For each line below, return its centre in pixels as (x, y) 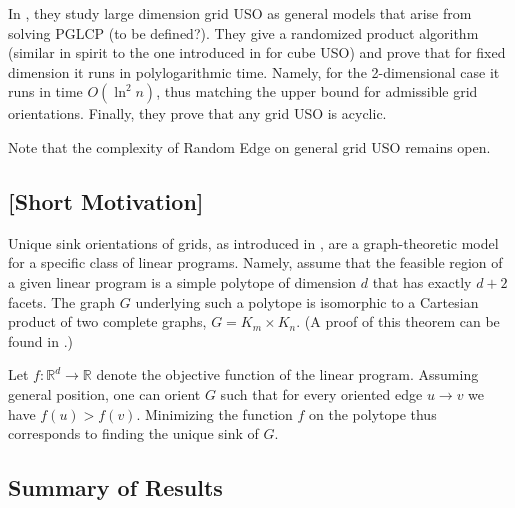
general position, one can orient (104, 393)
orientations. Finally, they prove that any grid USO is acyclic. (197, 113)
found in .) (40, 340)
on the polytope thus (373, 413)
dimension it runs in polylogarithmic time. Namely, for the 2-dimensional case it (254, 71)
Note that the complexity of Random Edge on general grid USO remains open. (249, 146)
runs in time (45, 91)
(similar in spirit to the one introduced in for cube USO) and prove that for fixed (257, 52)
